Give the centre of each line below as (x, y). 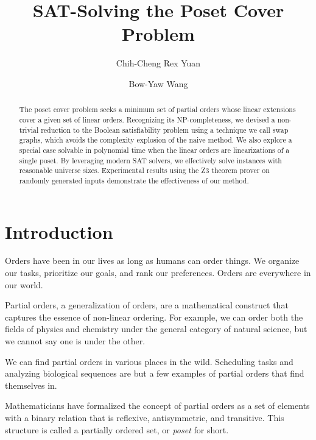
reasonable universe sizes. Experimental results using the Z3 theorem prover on (144, 170)
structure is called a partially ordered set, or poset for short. (117, 429)
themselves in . (31, 385)
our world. (24, 284)
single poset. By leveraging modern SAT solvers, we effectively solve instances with (150, 160)
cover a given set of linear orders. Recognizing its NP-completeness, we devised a (147, 119)
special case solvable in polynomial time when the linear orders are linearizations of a (154, 150)
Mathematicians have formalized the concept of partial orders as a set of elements (157, 406)
